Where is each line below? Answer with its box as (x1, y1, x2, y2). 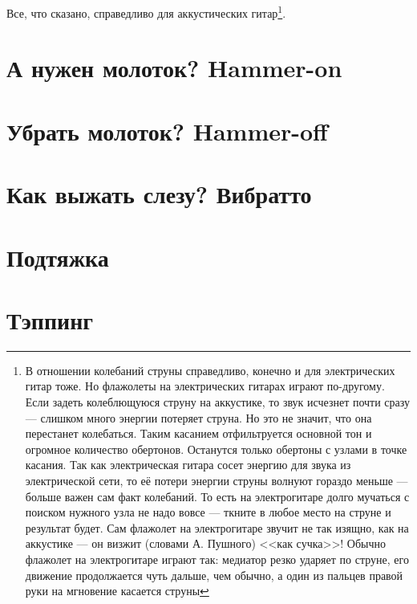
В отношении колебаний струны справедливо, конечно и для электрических (25, 361, 395, 378)
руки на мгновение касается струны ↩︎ (25, 582, 209, 599)
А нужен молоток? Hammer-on (6, 51, 342, 84)
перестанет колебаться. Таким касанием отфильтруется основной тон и (25, 425, 372, 442)
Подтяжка (6, 240, 109, 273)
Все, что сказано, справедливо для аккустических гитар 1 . (6, 2, 286, 21)
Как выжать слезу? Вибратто (6, 178, 312, 210)
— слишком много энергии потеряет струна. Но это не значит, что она (25, 409, 372, 426)
